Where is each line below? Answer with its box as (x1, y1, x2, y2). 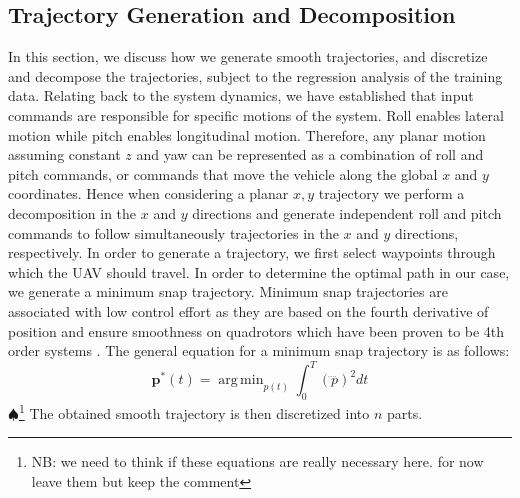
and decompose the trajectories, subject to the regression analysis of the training (8, 65, 503, 86)
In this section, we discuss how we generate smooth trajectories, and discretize (8, 46, 488, 67)
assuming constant (8, 144, 121, 165)
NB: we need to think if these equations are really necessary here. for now (31, 451, 484, 472)
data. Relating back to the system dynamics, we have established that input (8, 85, 474, 106)
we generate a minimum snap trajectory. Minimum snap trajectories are (8, 281, 448, 302)
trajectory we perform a (318, 183, 465, 204)
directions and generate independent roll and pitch (192, 202, 502, 223)
